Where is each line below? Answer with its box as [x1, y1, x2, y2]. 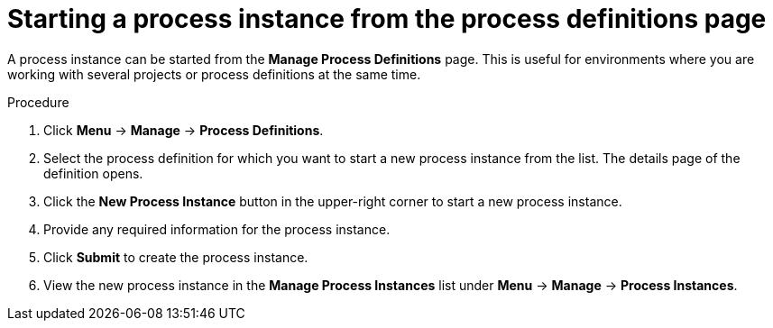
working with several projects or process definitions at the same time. [7, 66, 421, 82]
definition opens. [43, 165, 143, 181]
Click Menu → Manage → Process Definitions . [43, 122, 324, 138]
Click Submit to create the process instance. [43, 249, 308, 265]
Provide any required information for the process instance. [43, 221, 391, 237]
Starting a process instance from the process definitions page [7, 4, 767, 34]
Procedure [7, 94, 69, 110]
